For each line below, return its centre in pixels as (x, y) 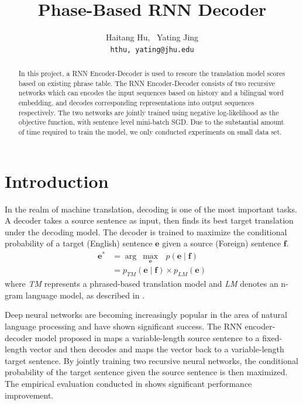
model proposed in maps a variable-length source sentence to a (147, 337)
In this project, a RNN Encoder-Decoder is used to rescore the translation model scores (152, 73)
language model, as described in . (85, 295)
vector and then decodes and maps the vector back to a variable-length (157, 349)
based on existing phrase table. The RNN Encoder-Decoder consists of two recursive (147, 83)
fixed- (272, 337)
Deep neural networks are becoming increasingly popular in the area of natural (146, 315)
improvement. (29, 395)
